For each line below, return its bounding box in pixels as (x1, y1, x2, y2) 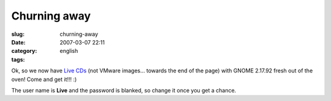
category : (11, 47, 37, 55)
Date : (11, 38, 26, 46)
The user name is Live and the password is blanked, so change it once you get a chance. (11, 86, 237, 94)
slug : (11, 30, 25, 38)
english (59, 47, 78, 55)
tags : (11, 55, 25, 63)
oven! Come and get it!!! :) (11, 75, 77, 83)
